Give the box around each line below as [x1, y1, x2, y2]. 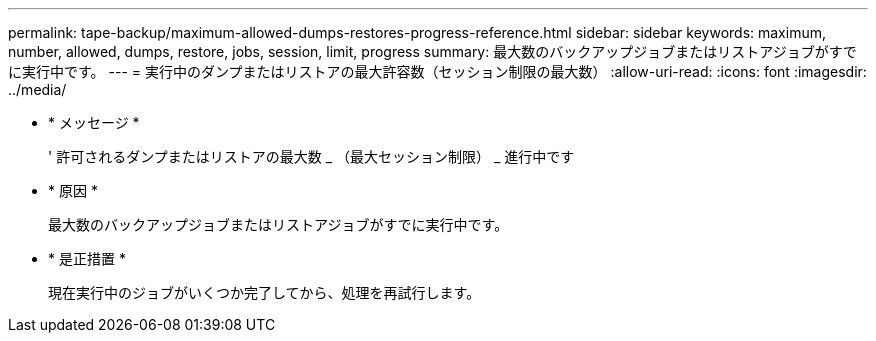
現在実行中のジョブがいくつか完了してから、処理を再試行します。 [48, 284, 481, 301]
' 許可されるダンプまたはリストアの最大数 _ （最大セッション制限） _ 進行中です [48, 148, 575, 165]
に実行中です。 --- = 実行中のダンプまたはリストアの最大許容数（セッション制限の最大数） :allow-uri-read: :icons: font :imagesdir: [8, 63, 867, 80]
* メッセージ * [48, 114, 140, 131]
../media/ [8, 81, 67, 98]
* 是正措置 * [48, 250, 126, 267]
